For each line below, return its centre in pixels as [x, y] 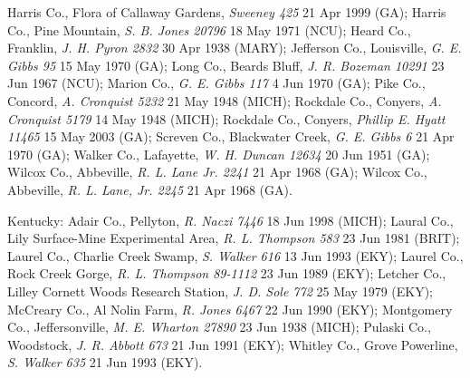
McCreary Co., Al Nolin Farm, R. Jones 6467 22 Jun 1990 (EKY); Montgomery [230, 309]
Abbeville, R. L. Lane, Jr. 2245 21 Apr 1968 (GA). [150, 189]
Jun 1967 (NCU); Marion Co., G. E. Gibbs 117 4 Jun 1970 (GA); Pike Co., [216, 83]
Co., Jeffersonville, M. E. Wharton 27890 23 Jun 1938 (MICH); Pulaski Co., [219, 327]
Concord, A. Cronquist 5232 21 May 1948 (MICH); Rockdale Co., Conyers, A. [225, 100]
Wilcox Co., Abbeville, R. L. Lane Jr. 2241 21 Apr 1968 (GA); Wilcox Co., [217, 172]
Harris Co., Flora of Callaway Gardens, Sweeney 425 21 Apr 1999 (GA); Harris [227, 12]
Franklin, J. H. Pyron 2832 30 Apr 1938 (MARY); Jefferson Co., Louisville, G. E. [235, 48]
